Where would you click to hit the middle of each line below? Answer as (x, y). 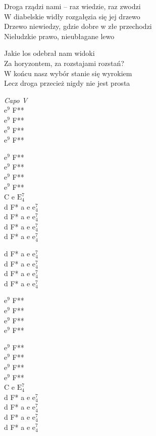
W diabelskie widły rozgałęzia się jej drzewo (72, 16)
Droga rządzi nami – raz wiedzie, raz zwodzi (72, 6)
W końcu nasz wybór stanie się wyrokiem (68, 73)
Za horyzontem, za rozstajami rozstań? (64, 63)
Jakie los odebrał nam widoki (49, 53)
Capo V (16, 100)
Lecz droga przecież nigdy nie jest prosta (67, 83)
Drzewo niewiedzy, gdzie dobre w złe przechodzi (78, 26)
